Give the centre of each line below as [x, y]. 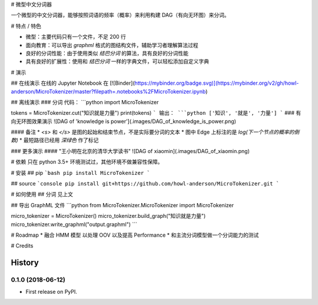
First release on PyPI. [52, 291]
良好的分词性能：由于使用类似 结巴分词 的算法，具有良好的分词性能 [107, 53]
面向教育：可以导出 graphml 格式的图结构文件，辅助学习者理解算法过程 [112, 45]
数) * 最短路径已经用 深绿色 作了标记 [55, 140]
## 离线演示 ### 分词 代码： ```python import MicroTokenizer [85, 102]
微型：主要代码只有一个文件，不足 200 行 [76, 37]
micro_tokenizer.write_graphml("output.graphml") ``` [74, 224]
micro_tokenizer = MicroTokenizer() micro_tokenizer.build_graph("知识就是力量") [108, 216]
